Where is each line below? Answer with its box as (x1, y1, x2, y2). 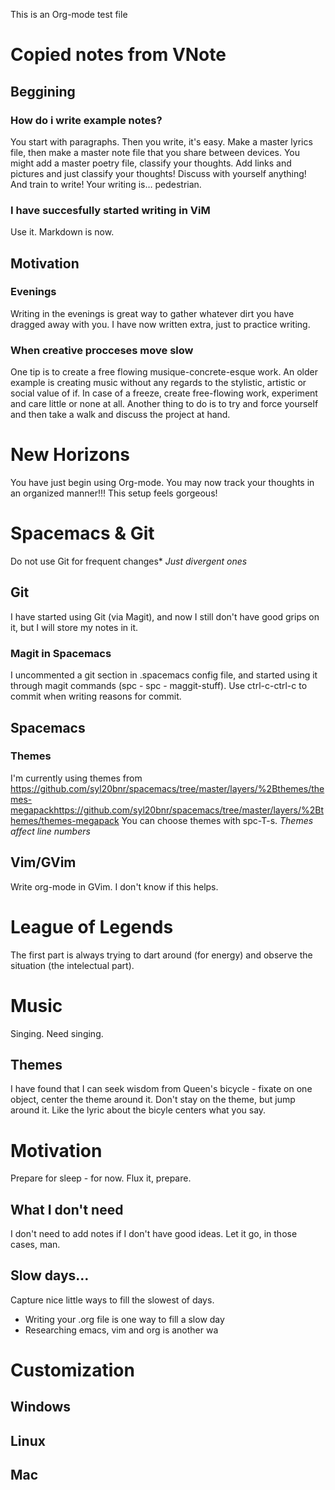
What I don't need (10, 1201, 124, 1218)
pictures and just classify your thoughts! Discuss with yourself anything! (10, 167, 307, 179)
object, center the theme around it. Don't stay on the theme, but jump (10, 1094, 296, 1106)
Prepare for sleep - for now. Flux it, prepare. (10, 1172, 192, 1184)
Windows (10, 1399, 71, 1416)
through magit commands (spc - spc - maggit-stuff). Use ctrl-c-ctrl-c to (10, 680, 308, 692)
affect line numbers (10, 825, 91, 837)
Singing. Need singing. (10, 1027, 104, 1039)
